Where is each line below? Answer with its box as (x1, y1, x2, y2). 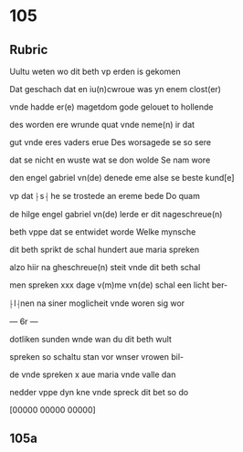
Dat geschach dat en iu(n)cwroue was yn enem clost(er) (9, 84, 222, 94)
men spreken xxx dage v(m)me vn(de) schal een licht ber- (9, 279, 228, 290)
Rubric (9, 42, 48, 58)
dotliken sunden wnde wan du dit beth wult (9, 334, 172, 344)
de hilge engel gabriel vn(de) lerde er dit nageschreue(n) (9, 209, 223, 219)
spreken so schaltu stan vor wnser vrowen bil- (9, 352, 185, 362)
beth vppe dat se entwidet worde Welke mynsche (9, 226, 196, 237)
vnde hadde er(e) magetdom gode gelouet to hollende (9, 101, 214, 112)
